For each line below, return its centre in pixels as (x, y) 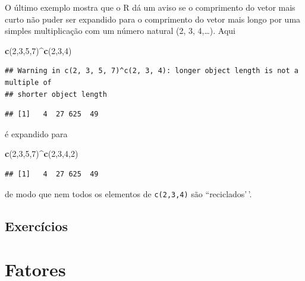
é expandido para (36, 133)
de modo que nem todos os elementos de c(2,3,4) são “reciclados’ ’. (128, 193)
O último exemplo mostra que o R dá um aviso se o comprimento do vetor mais (150, 7)
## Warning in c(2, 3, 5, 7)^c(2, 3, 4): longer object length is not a (152, 71)
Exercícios (37, 225)
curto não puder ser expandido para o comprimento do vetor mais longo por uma (153, 19)
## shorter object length (56, 94)
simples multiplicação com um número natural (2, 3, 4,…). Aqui (120, 31)
